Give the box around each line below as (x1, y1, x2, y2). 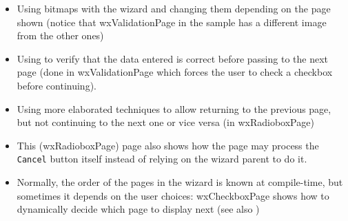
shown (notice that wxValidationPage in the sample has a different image (17, 14, 327, 29)
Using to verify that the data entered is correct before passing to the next (17, 51, 329, 65)
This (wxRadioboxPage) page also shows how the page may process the (17, 138, 319, 152)
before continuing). (17, 78, 96, 92)
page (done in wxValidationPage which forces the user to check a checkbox (17, 65, 333, 79)
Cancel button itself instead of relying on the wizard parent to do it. (17, 151, 307, 166)
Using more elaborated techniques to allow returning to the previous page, (17, 101, 331, 116)
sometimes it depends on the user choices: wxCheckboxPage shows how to (17, 188, 329, 202)
